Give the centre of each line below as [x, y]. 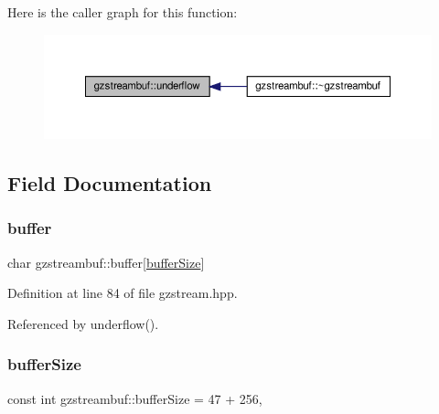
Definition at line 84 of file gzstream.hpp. [123, 293]
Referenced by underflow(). [83, 323]
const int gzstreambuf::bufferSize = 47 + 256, [135, 398]
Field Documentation [110, 182]
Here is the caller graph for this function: [123, 12]
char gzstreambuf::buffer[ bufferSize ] [106, 262]
